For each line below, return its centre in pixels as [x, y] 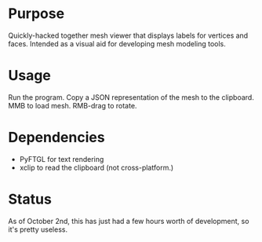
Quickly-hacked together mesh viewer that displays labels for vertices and [128, 35]
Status [30, 199]
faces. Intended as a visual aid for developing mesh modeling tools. [117, 43]
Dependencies [56, 137]
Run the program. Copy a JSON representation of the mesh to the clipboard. [131, 97]
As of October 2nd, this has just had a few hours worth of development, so [129, 221]
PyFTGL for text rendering [62, 159]
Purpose [36, 14]
